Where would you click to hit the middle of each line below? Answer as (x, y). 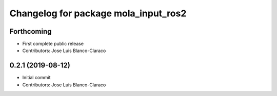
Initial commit (36, 78)
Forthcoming (31, 31)
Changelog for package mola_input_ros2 (98, 13)
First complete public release (53, 44)
